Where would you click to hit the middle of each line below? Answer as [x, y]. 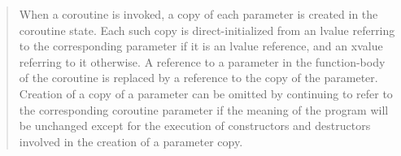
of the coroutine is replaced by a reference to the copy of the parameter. [198, 78]
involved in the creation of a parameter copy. [131, 141]
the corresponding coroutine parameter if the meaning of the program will [204, 109]
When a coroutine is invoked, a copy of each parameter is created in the [198, 14]
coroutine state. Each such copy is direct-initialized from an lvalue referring [207, 30]
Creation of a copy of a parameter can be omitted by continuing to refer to [206, 93]
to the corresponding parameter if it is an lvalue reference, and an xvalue [201, 46]
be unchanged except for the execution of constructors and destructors [195, 126]
